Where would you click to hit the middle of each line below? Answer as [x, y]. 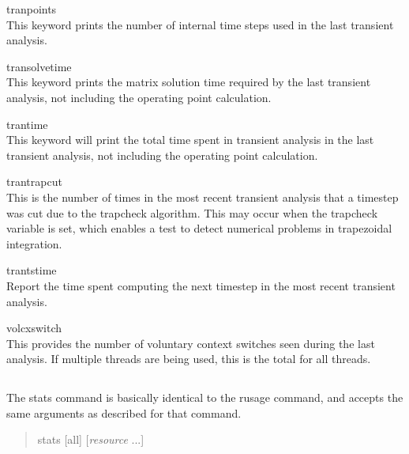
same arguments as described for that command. [124, 412]
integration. [34, 243]
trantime [27, 124]
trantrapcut [34, 182]
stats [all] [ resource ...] [91, 439]
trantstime [32, 270]
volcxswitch [34, 328]
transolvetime [39, 66]
